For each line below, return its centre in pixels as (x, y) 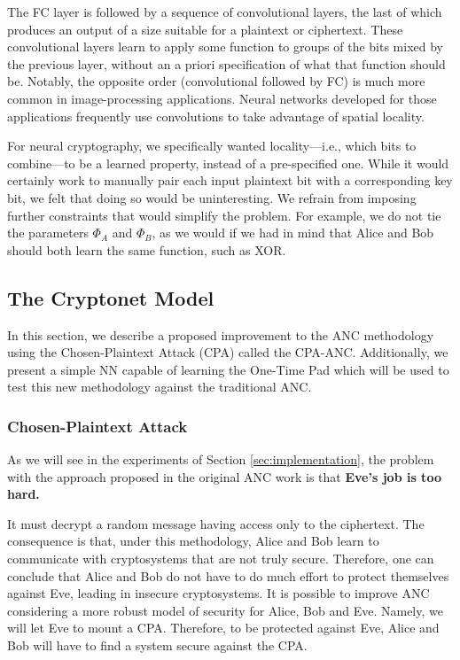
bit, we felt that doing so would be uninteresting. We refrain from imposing (212, 197)
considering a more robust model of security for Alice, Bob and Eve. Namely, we (225, 610)
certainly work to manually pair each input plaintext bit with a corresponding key (230, 180)
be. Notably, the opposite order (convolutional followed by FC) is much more (216, 81)
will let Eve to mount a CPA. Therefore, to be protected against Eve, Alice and (223, 628)
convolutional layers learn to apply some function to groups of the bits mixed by (225, 47)
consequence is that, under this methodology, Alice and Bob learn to (193, 541)
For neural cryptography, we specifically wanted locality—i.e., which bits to (212, 146)
